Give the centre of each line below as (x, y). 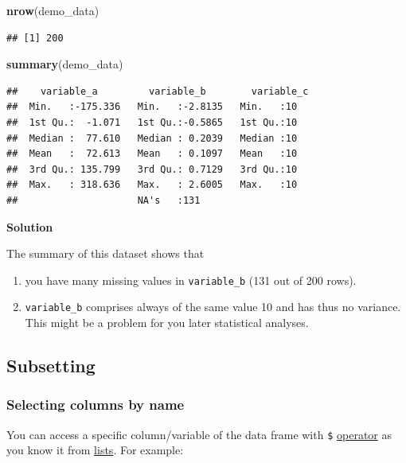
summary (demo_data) (65, 64)
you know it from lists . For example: (95, 450)
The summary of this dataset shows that (105, 253)
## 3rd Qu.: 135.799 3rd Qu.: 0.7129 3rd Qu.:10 (152, 169)
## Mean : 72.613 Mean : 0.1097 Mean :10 (152, 154)
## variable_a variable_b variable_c (158, 91)
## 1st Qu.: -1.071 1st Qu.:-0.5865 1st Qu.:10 (152, 122)
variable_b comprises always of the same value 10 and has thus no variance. (213, 307)
